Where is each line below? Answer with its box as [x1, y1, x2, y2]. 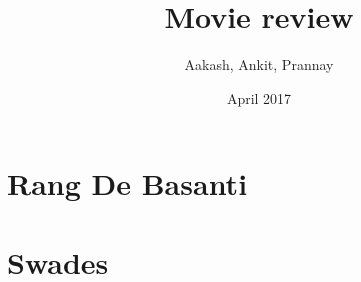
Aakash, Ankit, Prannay [184, 54, 334, 75]
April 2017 [226, 87, 292, 108]
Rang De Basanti [7, 163, 248, 204]
